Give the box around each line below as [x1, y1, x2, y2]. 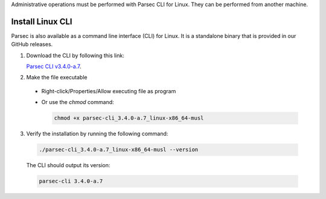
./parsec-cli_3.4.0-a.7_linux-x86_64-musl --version [39, 146, 199, 153]
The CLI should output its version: [26, 162, 110, 169]
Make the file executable [26, 74, 88, 81]
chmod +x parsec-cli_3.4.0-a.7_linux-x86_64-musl [54, 115, 204, 121]
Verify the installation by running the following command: [26, 130, 168, 138]
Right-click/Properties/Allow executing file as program [41, 87, 176, 94]
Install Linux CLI [11, 16, 72, 26]
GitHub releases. [11, 41, 53, 48]
